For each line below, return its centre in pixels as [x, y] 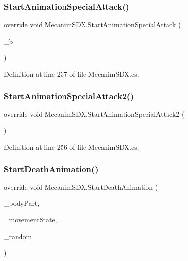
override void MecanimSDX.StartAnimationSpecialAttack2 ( [94, 114]
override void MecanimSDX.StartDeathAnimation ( [81, 186]
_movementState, [31, 219]
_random [18, 236]
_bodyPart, [22, 203]
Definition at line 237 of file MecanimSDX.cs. [72, 74]
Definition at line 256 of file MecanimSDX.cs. [72, 147]
